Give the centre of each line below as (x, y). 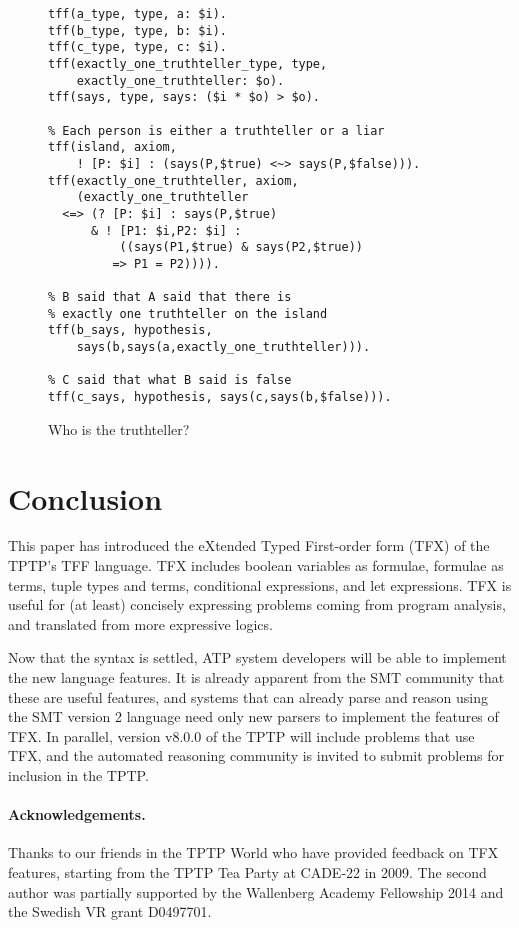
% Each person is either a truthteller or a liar (216, 130)
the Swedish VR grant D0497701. (110, 911)
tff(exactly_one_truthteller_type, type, (188, 63)
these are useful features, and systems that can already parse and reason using (248, 696)
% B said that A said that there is (170, 297)
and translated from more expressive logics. (140, 623)
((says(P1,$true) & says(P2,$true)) (241, 247)
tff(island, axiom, (112, 147)
